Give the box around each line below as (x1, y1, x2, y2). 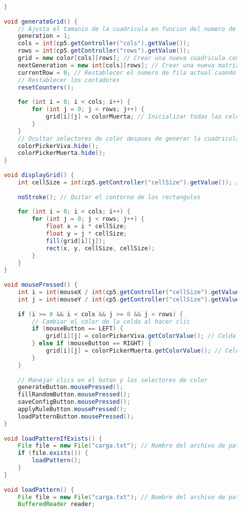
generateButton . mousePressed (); (18, 384, 124, 391)
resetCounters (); (18, 84, 74, 91)
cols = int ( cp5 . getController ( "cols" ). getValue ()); (18, 40, 190, 47)
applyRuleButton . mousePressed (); (18, 406, 127, 413)
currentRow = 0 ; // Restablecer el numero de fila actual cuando (18, 69, 236, 76)
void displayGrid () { (3, 172, 74, 179)
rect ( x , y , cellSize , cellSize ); (46, 244, 155, 252)
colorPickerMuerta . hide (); (18, 150, 106, 157)
